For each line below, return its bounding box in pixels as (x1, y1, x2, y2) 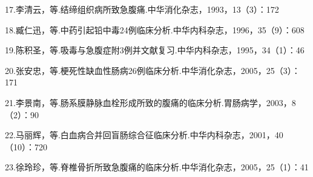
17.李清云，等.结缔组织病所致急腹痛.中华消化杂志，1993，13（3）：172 (5, 3, 279, 15)
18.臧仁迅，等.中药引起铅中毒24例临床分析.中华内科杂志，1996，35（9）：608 (5, 23, 305, 36)
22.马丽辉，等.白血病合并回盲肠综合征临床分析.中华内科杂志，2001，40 (5, 129, 283, 141)
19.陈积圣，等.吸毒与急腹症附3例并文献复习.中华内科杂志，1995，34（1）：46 (5, 44, 305, 56)
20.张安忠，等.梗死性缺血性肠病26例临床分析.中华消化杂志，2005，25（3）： (5, 64, 300, 76)
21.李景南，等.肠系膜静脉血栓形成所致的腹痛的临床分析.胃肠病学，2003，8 (5, 96, 296, 109)
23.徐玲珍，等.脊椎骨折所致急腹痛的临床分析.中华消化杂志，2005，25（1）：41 (5, 161, 309, 173)
